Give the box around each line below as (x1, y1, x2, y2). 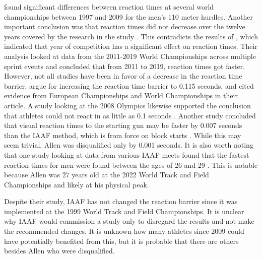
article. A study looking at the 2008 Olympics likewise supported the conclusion (4, 100, 251, 110)
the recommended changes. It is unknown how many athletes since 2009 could (4, 226, 244, 236)
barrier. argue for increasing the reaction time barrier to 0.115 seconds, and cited (4, 80, 254, 91)
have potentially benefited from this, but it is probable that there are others (4, 235, 239, 246)
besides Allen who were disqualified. (4, 245, 115, 256)
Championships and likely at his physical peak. (4, 179, 149, 189)
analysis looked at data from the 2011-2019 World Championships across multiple (4, 50, 256, 61)
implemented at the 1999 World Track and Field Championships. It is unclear (4, 206, 244, 216)
